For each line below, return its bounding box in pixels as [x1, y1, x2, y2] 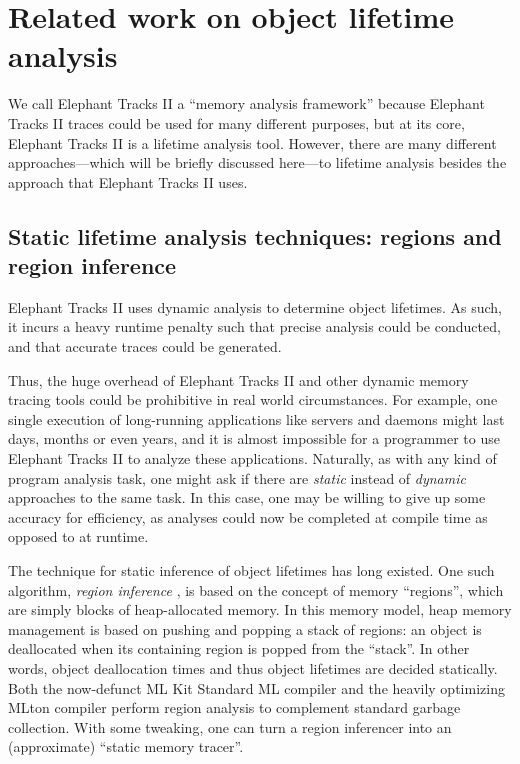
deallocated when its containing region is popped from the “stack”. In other [8, 638, 470, 659]
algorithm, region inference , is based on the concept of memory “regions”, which [8, 579, 504, 600]
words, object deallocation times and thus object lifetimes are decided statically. [8, 657, 498, 678]
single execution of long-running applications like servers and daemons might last [8, 408, 505, 429]
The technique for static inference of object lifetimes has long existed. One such [8, 560, 495, 580]
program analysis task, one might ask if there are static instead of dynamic [8, 467, 466, 488]
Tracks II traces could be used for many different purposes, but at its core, [8, 112, 465, 133]
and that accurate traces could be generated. [8, 336, 282, 357]
